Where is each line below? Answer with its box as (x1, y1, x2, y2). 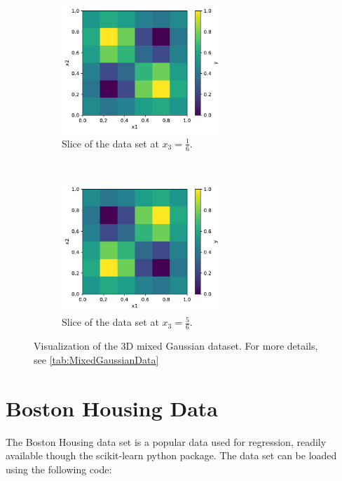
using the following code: (6, 461, 112, 476)
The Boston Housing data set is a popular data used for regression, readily (6, 434, 327, 449)
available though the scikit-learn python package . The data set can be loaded (6, 448, 337, 463)
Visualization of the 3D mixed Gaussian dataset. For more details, (34, 338, 318, 353)
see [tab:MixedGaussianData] (34, 352, 159, 367)
